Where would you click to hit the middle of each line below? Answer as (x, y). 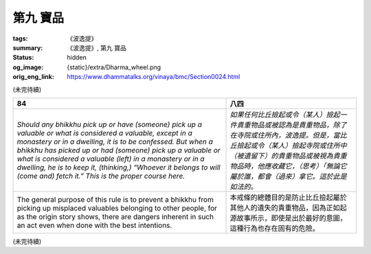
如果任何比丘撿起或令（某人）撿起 (285, 115)
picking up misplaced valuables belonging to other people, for (117, 208)
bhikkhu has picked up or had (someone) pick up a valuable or (119, 150)
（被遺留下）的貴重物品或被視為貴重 (288, 156)
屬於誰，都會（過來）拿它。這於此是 (288, 176)
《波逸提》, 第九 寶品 (97, 47)
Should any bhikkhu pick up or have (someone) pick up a (110, 124)
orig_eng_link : (33, 77)
